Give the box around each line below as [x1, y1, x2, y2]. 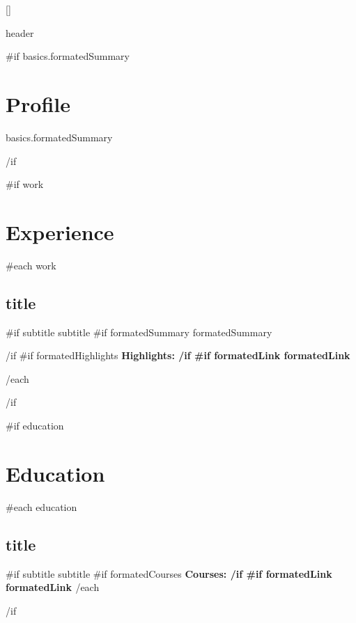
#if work [6, 177, 44, 191]
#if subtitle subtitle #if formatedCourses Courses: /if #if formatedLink [6, 566, 332, 581]
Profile [6, 89, 70, 118]
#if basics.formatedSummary [6, 49, 130, 63]
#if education [6, 418, 64, 432]
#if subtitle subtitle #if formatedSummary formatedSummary [6, 324, 272, 339]
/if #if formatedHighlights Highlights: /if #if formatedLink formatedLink [6, 348, 350, 363]
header [6, 25, 34, 40]
